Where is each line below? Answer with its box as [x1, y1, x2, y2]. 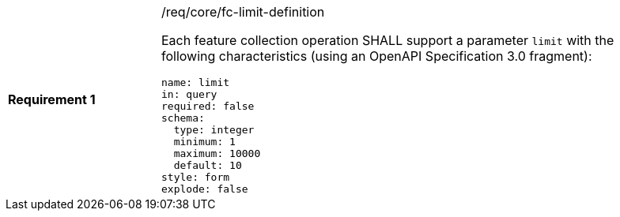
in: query [161, 88, 217, 100]
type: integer [173, 124, 255, 136]
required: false [161, 100, 255, 112]
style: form [161, 171, 230, 183]
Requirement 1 [8, 92, 96, 107]
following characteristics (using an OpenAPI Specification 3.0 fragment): [161, 48, 592, 64]
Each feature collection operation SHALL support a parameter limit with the [161, 32, 614, 48]
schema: [161, 112, 205, 124]
